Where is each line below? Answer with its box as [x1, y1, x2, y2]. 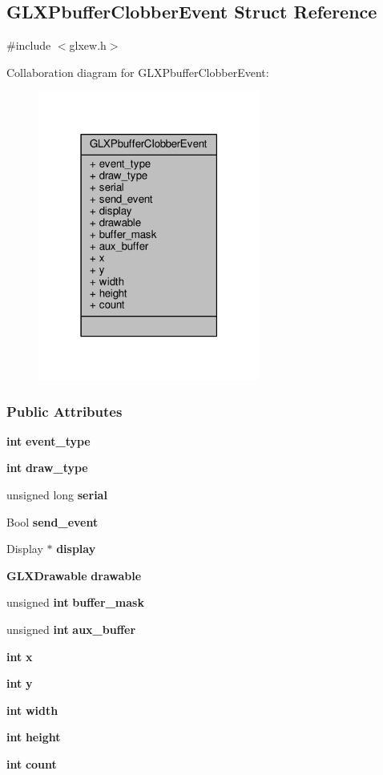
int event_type [6, 432, 91, 449]
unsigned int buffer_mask [6, 594, 144, 611]
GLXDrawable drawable [6, 567, 142, 583]
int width [6, 701, 58, 718]
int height [6, 729, 61, 745]
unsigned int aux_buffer [6, 621, 136, 638]
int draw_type [6, 459, 88, 476]
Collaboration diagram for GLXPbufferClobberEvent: [6, 63, 269, 80]
